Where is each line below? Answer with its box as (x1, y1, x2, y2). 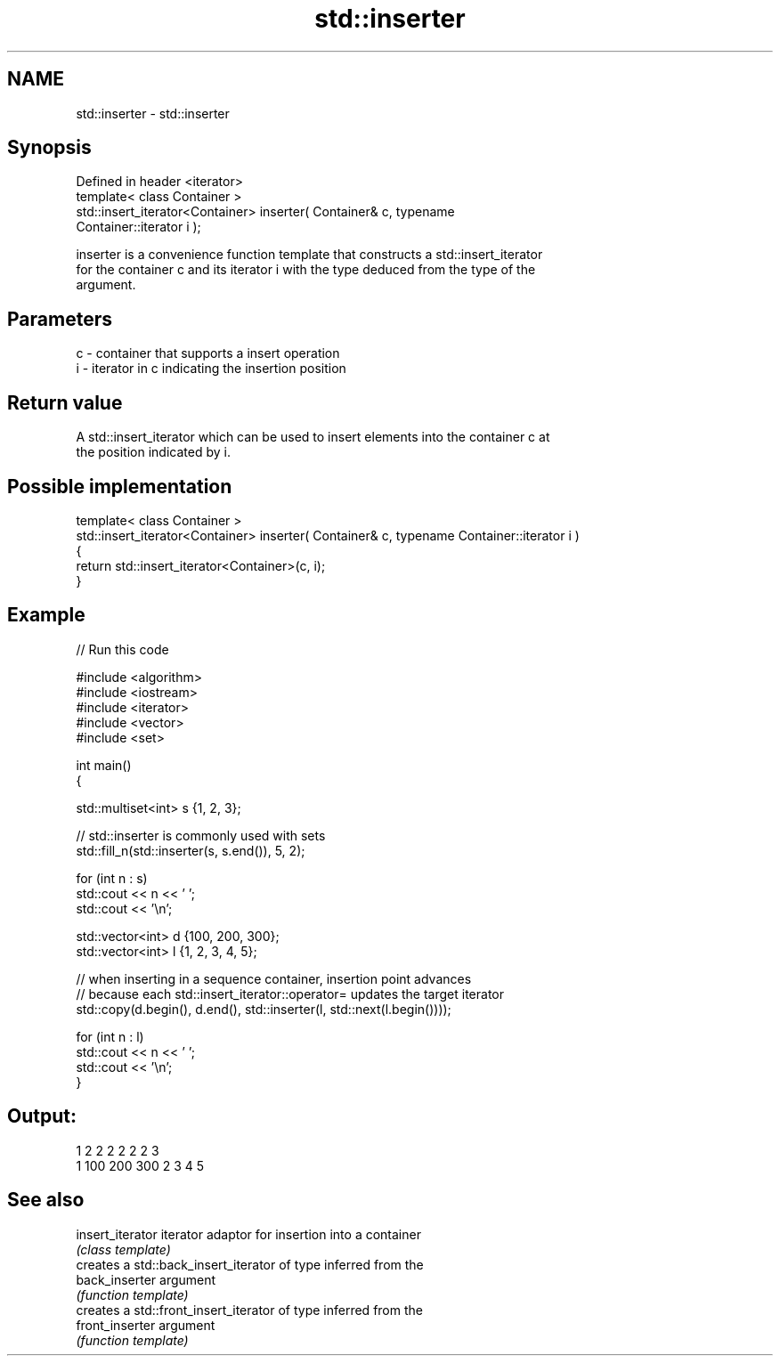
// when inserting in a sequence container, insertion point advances (76, 970, 472, 986)
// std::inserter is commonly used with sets (76, 827, 326, 843)
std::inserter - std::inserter (76, 105, 230, 121)
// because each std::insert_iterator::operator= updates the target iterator (76, 986, 504, 1002)
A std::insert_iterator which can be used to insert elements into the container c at (76, 429, 550, 445)
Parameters (7, 307, 112, 330)
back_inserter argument (76, 1271, 216, 1287)
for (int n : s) (76, 870, 148, 886)
